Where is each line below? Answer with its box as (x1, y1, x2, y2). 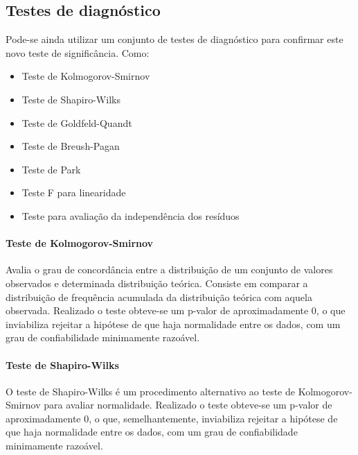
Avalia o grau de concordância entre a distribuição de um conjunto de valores (6, 262, 333, 277)
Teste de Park (21, 162, 81, 176)
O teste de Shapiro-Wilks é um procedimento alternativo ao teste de (6, 384, 295, 398)
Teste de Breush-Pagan (21, 139, 120, 153)
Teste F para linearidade (21, 185, 126, 200)
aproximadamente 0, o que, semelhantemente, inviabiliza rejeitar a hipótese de (6, 411, 338, 425)
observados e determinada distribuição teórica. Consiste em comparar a (6, 275, 308, 290)
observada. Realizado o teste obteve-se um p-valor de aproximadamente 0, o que (6, 303, 346, 318)
